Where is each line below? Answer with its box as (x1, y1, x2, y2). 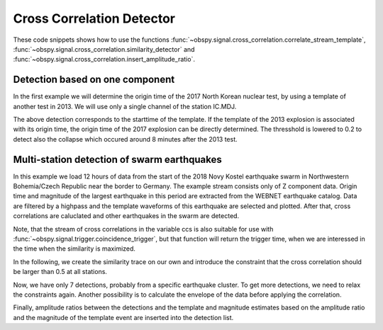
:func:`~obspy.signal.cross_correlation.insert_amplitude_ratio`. (13, 55, 195, 64)
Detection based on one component (13, 74, 175, 86)
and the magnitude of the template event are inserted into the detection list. (13, 313, 234, 322)
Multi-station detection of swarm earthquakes (13, 153, 223, 166)
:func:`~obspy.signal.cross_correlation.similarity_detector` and (13, 45, 195, 53)
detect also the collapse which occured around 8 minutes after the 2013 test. (13, 135, 238, 143)
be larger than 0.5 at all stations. (13, 268, 108, 276)
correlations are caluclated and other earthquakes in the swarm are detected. (13, 212, 240, 220)
